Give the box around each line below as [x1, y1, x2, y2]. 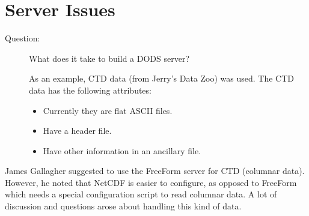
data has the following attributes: [29, 83, 151, 96]
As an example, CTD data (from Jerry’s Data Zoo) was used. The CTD [29, 72, 294, 85]
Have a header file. [43, 124, 112, 137]
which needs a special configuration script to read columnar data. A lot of [5, 188, 277, 200]
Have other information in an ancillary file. [43, 144, 201, 157]
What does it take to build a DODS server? [29, 52, 190, 64]
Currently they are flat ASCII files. [43, 104, 173, 116]
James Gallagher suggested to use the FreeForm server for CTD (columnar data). [5, 164, 305, 177]
